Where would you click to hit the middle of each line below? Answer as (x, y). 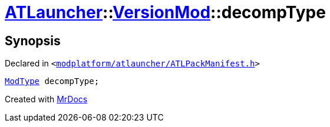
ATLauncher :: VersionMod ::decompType (165, 12)
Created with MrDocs (46, 99)
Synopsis (33, 41)
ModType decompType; (52, 81)
